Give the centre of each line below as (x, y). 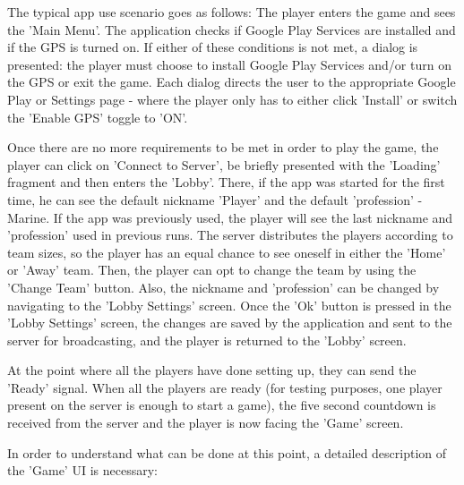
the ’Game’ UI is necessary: (82, 470)
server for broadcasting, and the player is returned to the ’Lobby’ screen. (207, 340)
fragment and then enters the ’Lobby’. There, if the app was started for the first (226, 182)
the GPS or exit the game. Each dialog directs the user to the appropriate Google (232, 82)
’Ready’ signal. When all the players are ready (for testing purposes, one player (225, 387)
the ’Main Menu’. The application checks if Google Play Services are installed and (232, 29)
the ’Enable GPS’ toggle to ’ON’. (98, 117)
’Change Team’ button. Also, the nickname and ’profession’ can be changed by (223, 287)
